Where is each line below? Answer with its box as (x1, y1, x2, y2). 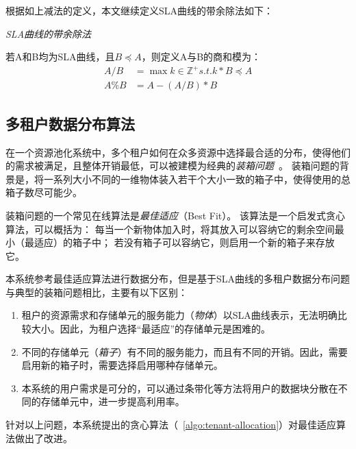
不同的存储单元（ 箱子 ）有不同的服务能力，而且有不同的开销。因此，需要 (21, 344, 348, 359)
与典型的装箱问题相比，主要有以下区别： (5, 284, 188, 299)
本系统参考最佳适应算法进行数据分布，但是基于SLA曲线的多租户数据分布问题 (5, 271, 351, 286)
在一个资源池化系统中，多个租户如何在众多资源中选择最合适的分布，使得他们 (5, 145, 351, 159)
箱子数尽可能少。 (5, 185, 82, 199)
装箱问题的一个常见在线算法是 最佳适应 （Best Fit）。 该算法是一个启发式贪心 (5, 208, 345, 222)
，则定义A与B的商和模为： (141, 49, 262, 64)
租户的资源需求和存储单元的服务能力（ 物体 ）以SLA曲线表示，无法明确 (21, 308, 338, 322)
